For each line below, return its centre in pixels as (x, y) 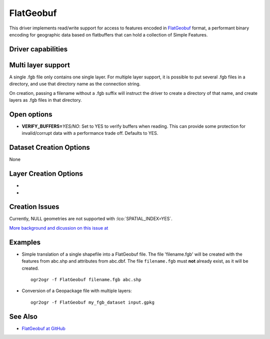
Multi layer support (39, 65)
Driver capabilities (38, 49)
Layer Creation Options (46, 174)
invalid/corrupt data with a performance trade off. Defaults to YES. (90, 133)
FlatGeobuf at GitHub (44, 328)
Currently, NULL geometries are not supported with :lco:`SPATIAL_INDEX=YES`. (91, 219)
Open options (31, 114)
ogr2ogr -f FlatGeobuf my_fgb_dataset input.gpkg (93, 302)
